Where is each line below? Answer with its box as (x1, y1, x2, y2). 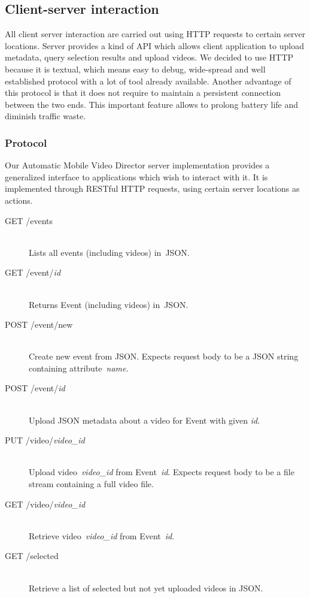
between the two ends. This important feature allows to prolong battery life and (5, 98, 298, 110)
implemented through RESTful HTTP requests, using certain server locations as (5, 182, 300, 195)
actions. (5, 194, 33, 206)
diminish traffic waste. (5, 110, 86, 122)
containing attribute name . (29, 361, 129, 374)
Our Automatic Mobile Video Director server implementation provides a (5, 159, 270, 171)
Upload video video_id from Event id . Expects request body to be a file (29, 466, 294, 478)
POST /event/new (5, 318, 73, 331)
